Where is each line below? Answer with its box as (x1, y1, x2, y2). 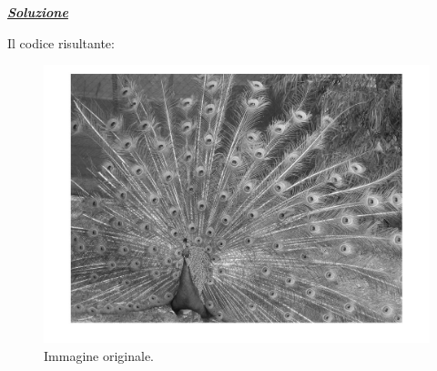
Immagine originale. (44, 345, 154, 365)
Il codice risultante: (7, 33, 115, 52)
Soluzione (7, 3, 68, 21)
